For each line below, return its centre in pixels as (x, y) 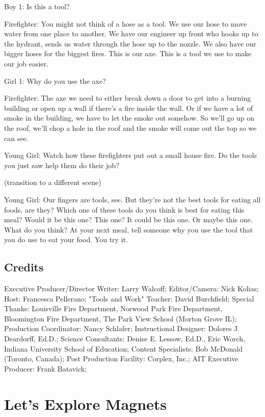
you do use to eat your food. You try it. (66, 239)
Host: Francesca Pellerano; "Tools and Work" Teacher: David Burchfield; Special (129, 298)
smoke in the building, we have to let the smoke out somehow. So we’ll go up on (129, 118)
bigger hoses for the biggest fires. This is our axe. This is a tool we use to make (128, 53)
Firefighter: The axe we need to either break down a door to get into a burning (128, 98)
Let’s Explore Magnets (86, 403)
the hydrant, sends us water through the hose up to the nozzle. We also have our (130, 43)
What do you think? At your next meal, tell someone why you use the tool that (129, 229)
